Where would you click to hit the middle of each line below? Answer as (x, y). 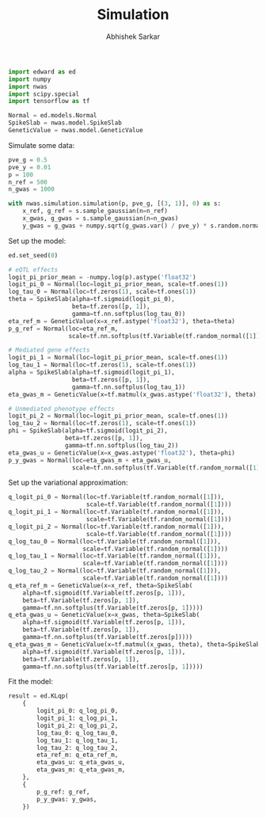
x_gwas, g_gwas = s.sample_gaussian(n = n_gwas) (101, 219)
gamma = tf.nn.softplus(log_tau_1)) (129, 387)
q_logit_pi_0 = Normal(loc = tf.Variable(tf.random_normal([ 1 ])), (116, 497)
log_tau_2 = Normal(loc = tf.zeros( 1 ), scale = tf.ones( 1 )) (102, 424)
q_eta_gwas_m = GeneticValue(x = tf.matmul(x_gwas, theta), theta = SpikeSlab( (136, 644)
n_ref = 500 (28, 182)
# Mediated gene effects (49, 350)
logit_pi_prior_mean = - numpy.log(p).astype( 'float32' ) (102, 277)
